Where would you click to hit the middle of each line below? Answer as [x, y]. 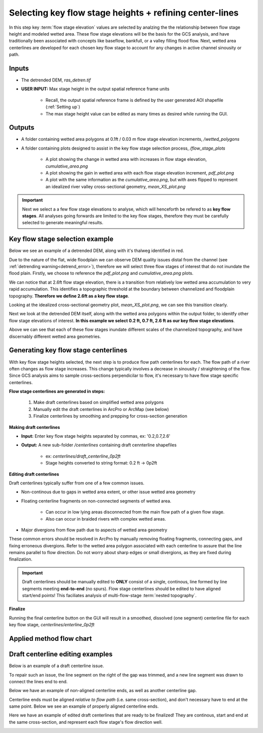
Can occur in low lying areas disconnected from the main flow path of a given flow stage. [135, 512]
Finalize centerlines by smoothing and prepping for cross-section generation [110, 416]
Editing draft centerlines [34, 474]
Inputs [19, 68]
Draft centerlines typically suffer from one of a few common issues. [77, 483]
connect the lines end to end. [38, 681]
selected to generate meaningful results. [63, 223]
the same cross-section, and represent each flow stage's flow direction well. [86, 722]
